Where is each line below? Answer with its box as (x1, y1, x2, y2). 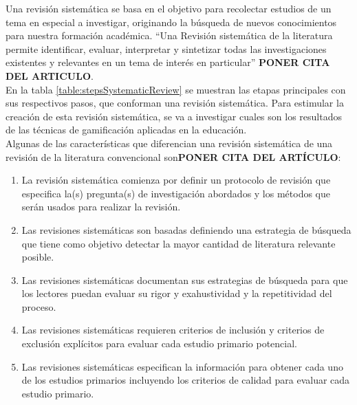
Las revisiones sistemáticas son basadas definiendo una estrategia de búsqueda (21, 222, 351, 237)
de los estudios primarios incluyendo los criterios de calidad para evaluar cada (21, 373, 350, 387)
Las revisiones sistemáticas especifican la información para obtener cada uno (21, 359, 343, 373)
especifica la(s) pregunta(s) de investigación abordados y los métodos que (21, 186, 331, 200)
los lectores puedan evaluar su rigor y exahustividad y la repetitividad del (21, 286, 332, 300)
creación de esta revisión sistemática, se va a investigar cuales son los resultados (6, 109, 342, 123)
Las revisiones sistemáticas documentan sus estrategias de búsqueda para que (21, 272, 348, 287)
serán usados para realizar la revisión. (21, 199, 181, 214)
